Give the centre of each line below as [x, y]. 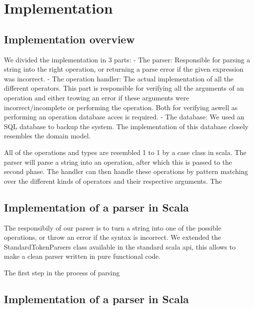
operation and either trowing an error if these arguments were [96, 97]
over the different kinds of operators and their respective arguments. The [113, 181]
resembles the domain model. [47, 136]
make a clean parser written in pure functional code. [82, 256]
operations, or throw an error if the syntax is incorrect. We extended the [113, 237]
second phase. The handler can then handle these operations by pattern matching [126, 171]
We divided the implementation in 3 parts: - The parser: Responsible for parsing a [127, 59]
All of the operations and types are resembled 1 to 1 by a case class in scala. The [125, 152]
